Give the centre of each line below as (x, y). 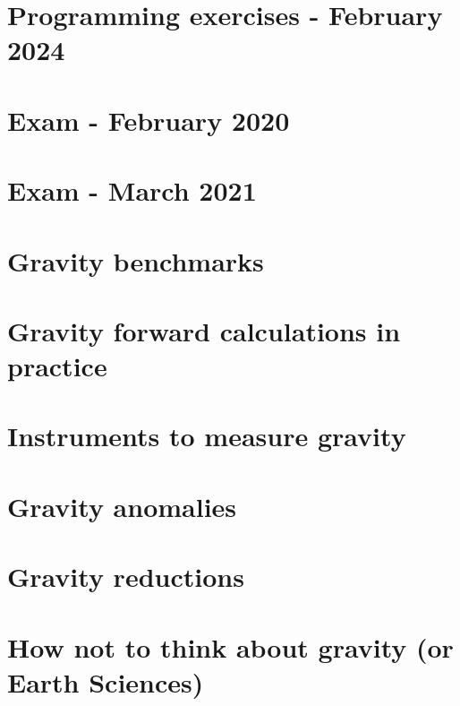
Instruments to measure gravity (207, 436)
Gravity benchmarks (136, 260)
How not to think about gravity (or (230, 646)
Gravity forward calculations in (204, 330)
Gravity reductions (126, 577)
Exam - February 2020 (149, 120)
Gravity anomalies (122, 506)
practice (57, 366)
